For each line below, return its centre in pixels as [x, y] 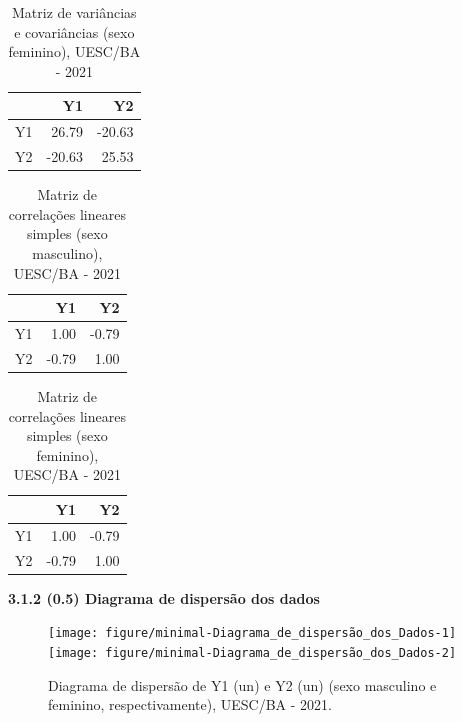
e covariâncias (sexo [74, 31]
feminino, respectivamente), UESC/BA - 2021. [190, 704]
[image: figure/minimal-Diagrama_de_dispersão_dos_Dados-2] [252, 652]
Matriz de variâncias [74, 12]
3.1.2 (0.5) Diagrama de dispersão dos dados [164, 597]
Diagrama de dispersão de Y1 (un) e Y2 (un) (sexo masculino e [242, 684]
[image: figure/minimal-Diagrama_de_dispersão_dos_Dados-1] [252, 633]
